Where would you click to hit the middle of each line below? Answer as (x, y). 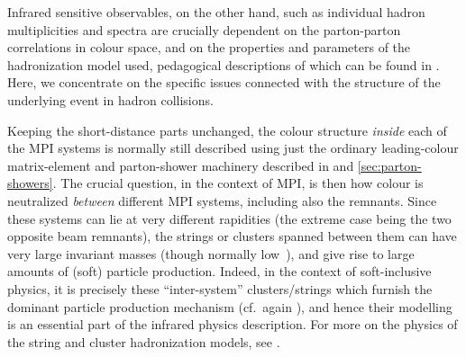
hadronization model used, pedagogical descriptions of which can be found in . (224, 64)
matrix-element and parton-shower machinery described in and (181, 165)
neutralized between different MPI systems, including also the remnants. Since (222, 200)
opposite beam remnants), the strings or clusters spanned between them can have (232, 236)
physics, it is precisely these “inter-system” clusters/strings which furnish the (220, 288)
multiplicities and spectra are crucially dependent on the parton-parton (204, 29)
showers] (30, 183)
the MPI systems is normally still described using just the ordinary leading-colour (233, 148)
